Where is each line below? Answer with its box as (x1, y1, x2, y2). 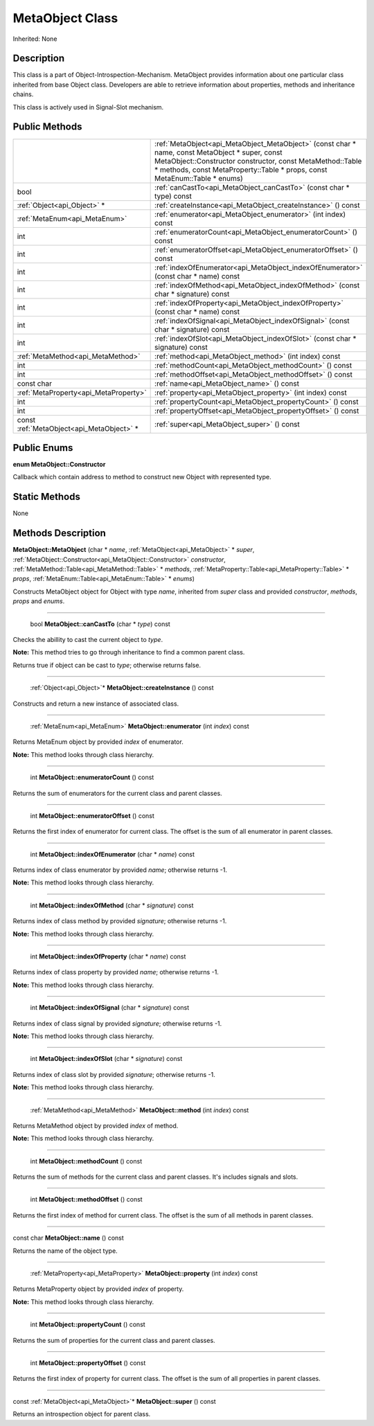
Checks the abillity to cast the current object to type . (12, 635, 163, 643)
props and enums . (12, 597, 65, 605)
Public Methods (12, 121, 82, 133)
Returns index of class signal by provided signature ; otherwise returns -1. (12, 1019, 222, 1028)
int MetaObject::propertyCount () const (30, 1320, 145, 1329)
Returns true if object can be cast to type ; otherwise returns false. (12, 661, 201, 669)
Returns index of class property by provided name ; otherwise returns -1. (12, 968, 220, 977)
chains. (12, 90, 34, 98)
